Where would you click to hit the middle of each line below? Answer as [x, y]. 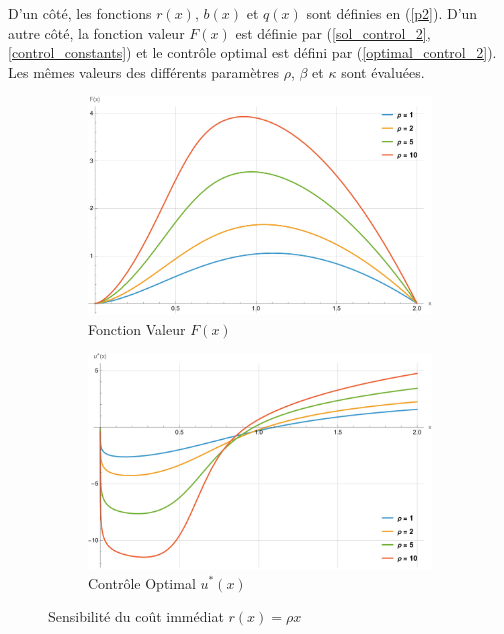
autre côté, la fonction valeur [96, 32]
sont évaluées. [383, 71]
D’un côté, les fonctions [80, 13]
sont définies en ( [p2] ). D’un [392, 13]
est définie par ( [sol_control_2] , [333, 32]
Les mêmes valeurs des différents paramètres [144, 71]
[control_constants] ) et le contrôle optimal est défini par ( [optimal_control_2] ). [252, 52]
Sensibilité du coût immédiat [136, 616]
